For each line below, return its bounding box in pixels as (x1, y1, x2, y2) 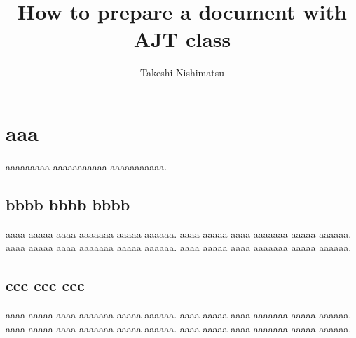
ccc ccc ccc (6, 274, 85, 296)
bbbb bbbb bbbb (6, 193, 130, 215)
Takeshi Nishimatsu (139, 65, 224, 80)
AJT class (133, 25, 231, 53)
